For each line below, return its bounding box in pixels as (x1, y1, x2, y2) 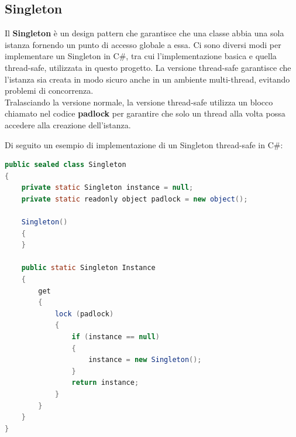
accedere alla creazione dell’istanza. (5, 118, 131, 131)
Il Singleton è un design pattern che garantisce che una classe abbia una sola (5, 27, 284, 39)
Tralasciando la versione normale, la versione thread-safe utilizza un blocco (5, 95, 273, 108)
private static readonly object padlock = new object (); (21, 194, 248, 203)
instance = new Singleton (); (88, 356, 202, 364)
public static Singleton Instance (21, 264, 156, 272)
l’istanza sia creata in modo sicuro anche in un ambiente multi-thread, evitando (5, 73, 290, 85)
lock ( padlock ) (54, 309, 114, 318)
